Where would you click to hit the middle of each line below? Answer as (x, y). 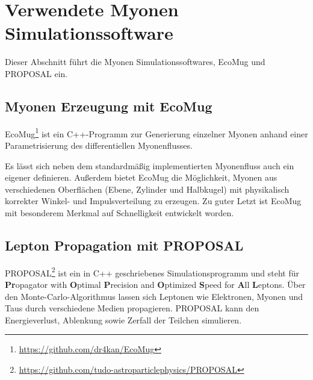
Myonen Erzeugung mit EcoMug (109, 106)
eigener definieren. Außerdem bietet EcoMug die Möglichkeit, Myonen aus (141, 177)
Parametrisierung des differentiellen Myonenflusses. (99, 145)
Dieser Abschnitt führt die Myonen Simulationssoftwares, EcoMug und (135, 62)
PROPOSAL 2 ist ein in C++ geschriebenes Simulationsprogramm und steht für (152, 272)
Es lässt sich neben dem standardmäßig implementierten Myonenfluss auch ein (150, 165)
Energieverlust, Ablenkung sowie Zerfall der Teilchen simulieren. (123, 319)
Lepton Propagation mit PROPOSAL (124, 245)
